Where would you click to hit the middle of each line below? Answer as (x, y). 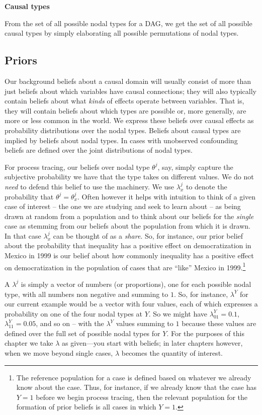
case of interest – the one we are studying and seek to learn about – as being (123, 206)
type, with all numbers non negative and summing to (86, 294)
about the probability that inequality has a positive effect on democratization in (128, 245)
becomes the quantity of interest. (172, 353)
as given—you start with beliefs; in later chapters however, (152, 343)
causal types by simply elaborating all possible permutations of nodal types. (122, 33)
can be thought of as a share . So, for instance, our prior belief (148, 235)
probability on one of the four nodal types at (73, 313)
